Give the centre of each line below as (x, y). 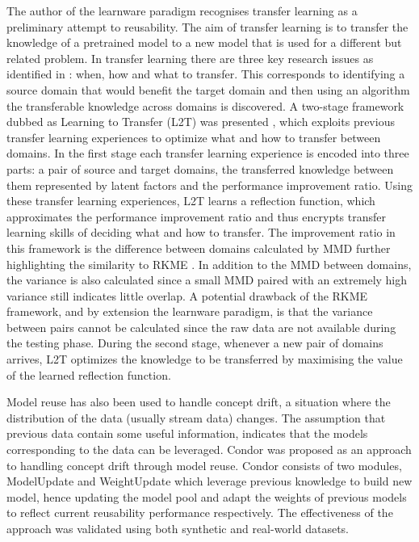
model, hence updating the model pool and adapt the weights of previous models (207, 496)
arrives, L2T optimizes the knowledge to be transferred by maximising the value (205, 359)
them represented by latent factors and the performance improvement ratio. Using (209, 185)
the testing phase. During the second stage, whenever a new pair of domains (195, 343)
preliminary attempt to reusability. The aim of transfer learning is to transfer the (207, 26)
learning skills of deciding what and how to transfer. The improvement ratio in (201, 232)
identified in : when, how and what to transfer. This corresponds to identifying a (206, 74)
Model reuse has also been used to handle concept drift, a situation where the (199, 402)
